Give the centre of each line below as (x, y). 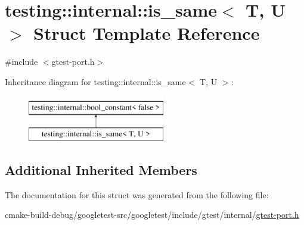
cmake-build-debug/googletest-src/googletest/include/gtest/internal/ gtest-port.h (152, 215)
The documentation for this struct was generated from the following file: (137, 194)
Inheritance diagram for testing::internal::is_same (95, 81)
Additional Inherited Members (101, 170)
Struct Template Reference (147, 33)
